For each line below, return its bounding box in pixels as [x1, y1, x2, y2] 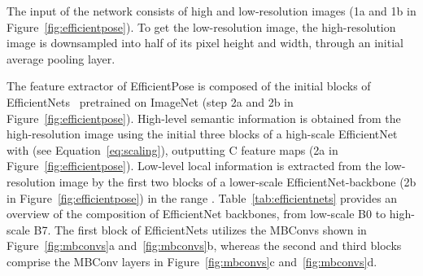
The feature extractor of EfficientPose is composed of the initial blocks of [7, 77, 371, 94]
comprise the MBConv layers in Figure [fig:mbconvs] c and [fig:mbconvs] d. [7, 252, 377, 269]
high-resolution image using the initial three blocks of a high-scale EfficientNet [7, 125, 398, 142]
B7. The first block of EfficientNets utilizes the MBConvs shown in [33, 221, 367, 238]
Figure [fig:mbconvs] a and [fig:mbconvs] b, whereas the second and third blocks [7, 237, 402, 254]
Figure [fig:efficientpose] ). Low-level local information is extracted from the [7, 157, 382, 174]
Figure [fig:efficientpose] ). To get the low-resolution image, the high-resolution [7, 18, 396, 35]
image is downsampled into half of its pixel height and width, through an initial [7, 34, 403, 51]
